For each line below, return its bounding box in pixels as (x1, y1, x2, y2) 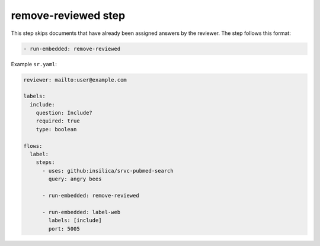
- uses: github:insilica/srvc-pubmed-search (42, 167, 174, 174)
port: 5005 (48, 225, 80, 232)
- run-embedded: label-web (42, 209, 121, 215)
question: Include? (36, 109, 93, 116)
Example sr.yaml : (11, 60, 57, 67)
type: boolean (36, 126, 77, 132)
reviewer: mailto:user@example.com (23, 76, 127, 83)
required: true (36, 118, 80, 124)
